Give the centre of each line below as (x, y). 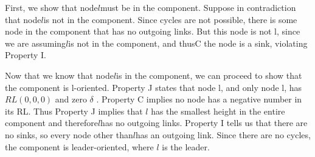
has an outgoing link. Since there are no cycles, (223, 134)
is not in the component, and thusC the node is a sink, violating (188, 43)
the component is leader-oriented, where (79, 146)
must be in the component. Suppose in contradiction (198, 7)
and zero (71, 99)
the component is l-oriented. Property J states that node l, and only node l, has (154, 87)
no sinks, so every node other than (69, 134)
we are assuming (36, 43)
